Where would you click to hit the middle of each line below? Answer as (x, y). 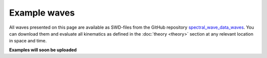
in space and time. (28, 41)
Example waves (42, 13)
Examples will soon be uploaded (43, 50)
